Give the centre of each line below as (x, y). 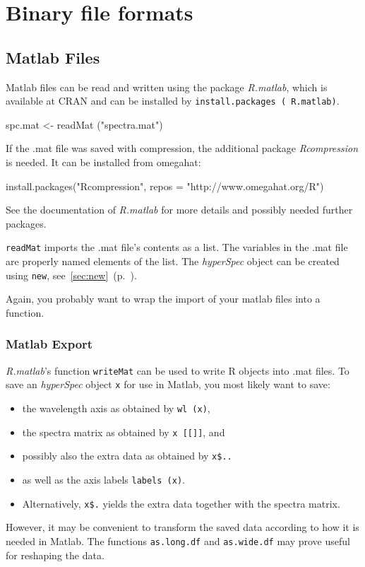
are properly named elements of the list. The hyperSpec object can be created (173, 261)
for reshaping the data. (55, 555)
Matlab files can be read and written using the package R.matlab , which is (167, 87)
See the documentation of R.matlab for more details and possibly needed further (179, 210)
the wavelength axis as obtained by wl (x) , (116, 408)
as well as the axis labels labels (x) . (103, 479)
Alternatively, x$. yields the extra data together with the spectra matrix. (181, 503)
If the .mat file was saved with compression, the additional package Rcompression (182, 148)
